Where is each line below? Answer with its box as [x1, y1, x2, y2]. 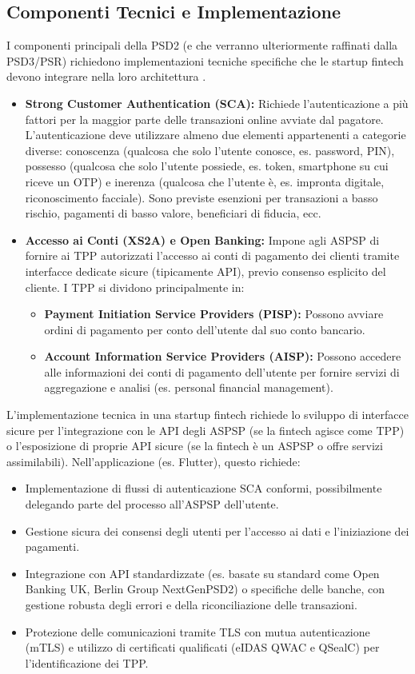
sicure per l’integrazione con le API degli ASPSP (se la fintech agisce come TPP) [6, 421, 405, 438]
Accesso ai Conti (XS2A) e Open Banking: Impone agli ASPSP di [25, 231, 380, 248]
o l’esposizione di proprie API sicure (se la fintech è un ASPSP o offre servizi [6, 437, 383, 454]
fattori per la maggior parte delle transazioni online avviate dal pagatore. [25, 110, 384, 127]
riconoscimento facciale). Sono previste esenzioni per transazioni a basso [25, 189, 378, 205]
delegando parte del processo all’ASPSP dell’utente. [25, 496, 279, 512]
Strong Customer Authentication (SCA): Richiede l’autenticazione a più [25, 94, 409, 111]
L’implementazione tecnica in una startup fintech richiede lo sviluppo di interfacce [6, 406, 409, 423]
